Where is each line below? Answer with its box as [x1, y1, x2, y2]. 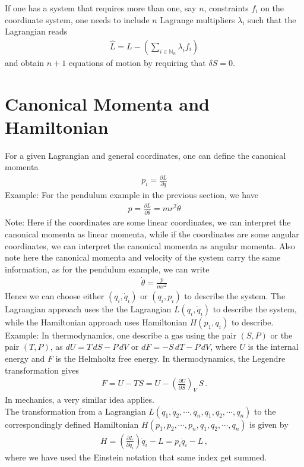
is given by [249, 418, 289, 430]
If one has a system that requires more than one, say [5, 2, 197, 14]
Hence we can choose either [5, 289, 104, 302]
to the [254, 405, 276, 417]
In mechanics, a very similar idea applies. [5, 393, 154, 406]
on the [261, 2, 284, 14]
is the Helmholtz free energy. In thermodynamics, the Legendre [55, 352, 286, 365]
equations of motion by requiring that [69, 56, 206, 68]
